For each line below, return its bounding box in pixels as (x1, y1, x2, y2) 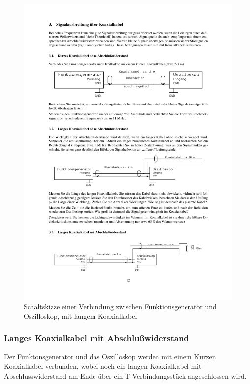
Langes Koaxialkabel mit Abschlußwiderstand (4, 332, 189, 344)
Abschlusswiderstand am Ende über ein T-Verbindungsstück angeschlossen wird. (4, 370, 247, 381)
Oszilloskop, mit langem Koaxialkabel (24, 311, 137, 321)
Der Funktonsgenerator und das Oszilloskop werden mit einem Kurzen (4, 351, 216, 361)
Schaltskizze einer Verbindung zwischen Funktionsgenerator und (24, 301, 217, 312)
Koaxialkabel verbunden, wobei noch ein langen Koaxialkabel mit (4, 361, 202, 371)
